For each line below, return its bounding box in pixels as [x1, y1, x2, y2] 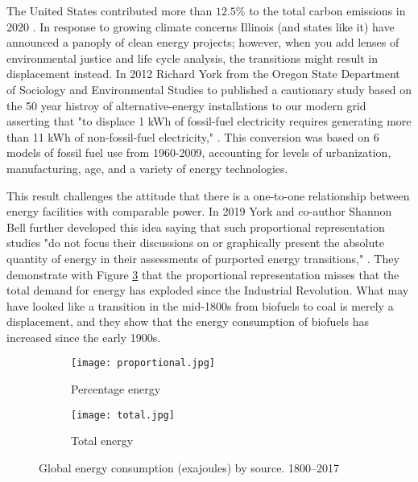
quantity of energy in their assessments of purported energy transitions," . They [6, 249, 399, 266]
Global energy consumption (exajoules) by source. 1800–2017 [39, 459, 339, 476]
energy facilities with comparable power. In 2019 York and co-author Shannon [6, 203, 392, 220]
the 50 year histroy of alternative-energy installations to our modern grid [6, 97, 366, 113]
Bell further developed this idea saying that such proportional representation [6, 218, 385, 235]
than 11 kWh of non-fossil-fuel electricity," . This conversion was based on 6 [6, 128, 379, 145]
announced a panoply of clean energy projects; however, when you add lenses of [6, 34, 399, 51]
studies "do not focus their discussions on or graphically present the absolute [6, 234, 384, 251]
